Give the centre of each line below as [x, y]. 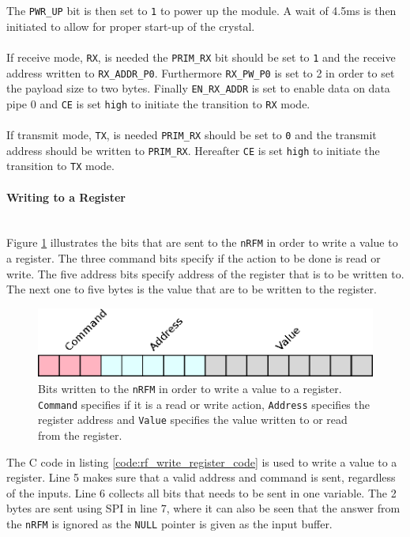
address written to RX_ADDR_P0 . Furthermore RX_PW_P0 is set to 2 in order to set [201, 72]
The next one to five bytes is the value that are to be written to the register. [192, 289]
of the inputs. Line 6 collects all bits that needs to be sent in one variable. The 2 [201, 492]
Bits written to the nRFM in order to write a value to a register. [190, 389]
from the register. [80, 435]
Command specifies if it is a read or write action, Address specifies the [204, 404]
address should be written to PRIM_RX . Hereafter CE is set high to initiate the [193, 150]
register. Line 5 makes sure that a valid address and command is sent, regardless [201, 477]
